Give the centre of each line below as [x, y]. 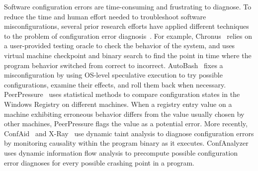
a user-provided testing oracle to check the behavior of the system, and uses [120, 45]
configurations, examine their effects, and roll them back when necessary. [115, 84]
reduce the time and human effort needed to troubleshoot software [105, 16]
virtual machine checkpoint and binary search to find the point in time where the [128, 55]
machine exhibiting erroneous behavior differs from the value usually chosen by [124, 114]
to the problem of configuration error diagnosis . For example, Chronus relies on [128, 36]
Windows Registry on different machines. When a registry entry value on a [118, 104]
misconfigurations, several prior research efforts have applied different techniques [127, 26]
